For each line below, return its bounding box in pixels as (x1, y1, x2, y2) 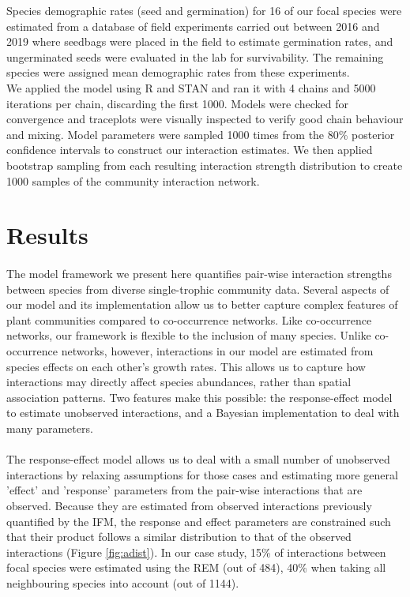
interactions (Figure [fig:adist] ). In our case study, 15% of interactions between (6, 543, 386, 560)
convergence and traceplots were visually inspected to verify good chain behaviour (6, 111, 404, 127)
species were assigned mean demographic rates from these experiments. (6, 64, 350, 81)
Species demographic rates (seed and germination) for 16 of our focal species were (6, 2, 402, 18)
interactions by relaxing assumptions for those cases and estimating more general (6, 466, 398, 482)
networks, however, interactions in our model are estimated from (61, 343, 374, 359)
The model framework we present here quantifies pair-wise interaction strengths (6, 265, 392, 282)
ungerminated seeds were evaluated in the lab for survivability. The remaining (6, 48, 384, 65)
